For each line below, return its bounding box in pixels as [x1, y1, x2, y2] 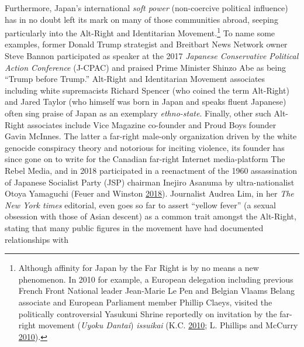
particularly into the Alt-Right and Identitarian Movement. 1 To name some [5, 25, 275, 39]
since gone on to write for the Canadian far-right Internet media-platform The [5, 153, 285, 165]
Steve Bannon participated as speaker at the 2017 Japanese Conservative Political [5, 50, 299, 62]
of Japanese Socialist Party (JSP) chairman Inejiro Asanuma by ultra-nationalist [5, 176, 295, 188]
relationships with [5, 233, 69, 245]
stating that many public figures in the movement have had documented [5, 221, 264, 233]
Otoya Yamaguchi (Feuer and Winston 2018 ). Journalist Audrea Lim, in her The [5, 187, 294, 200]
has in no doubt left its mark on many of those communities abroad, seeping [5, 13, 278, 25]
